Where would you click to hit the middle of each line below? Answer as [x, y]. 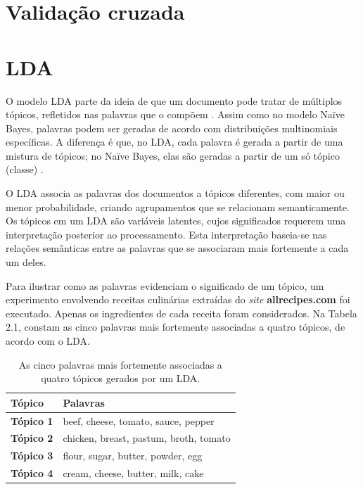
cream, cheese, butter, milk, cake [133, 473]
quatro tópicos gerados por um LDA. [121, 378]
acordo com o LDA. [48, 341]
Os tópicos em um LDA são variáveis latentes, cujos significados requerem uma [176, 221]
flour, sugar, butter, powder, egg [133, 456]
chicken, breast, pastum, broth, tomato [147, 438]
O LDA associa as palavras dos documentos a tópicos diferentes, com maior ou [175, 193]
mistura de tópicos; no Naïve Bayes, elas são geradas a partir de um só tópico [173, 155]
